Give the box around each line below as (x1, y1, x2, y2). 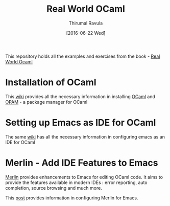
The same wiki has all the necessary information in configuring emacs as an (5, 133, 165, 140)
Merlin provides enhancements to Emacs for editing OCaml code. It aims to (5, 174, 163, 180)
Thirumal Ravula (68, 20, 103, 26)
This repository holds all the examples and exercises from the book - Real (5, 53, 160, 59)
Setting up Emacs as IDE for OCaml (5, 117, 156, 128)
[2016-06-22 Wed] (66, 30, 106, 36)
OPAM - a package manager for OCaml (5, 99, 88, 105)
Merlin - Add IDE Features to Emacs (5, 157, 158, 169)
